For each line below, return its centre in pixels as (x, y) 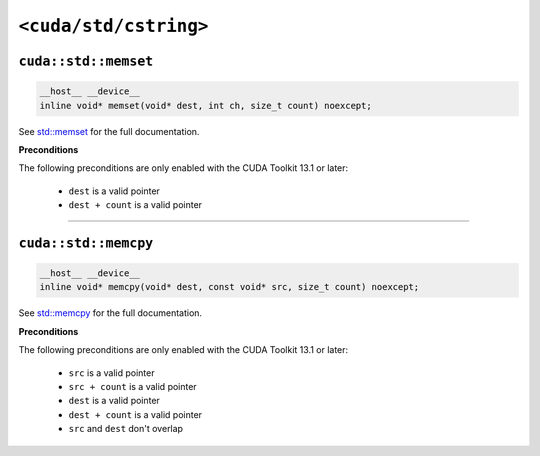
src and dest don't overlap (126, 429)
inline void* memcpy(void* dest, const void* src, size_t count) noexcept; (229, 287)
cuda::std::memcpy (86, 243)
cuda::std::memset (86, 61)
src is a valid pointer (111, 372)
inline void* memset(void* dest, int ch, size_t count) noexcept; (205, 105)
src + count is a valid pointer (132, 387)
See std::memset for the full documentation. (109, 131)
